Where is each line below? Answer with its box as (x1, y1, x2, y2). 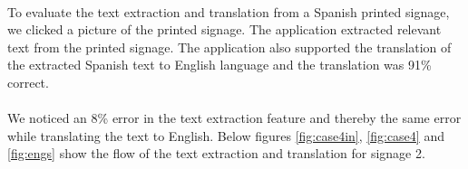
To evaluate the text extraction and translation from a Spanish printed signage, (7, 2, 450, 21)
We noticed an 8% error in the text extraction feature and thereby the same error (7, 108, 462, 127)
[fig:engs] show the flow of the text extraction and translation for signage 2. (7, 144, 425, 163)
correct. (7, 72, 49, 91)
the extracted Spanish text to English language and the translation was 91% (7, 55, 432, 74)
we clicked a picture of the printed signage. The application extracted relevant (7, 20, 442, 39)
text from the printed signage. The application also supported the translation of (7, 37, 452, 56)
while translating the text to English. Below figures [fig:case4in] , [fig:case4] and (7, 126, 444, 145)
